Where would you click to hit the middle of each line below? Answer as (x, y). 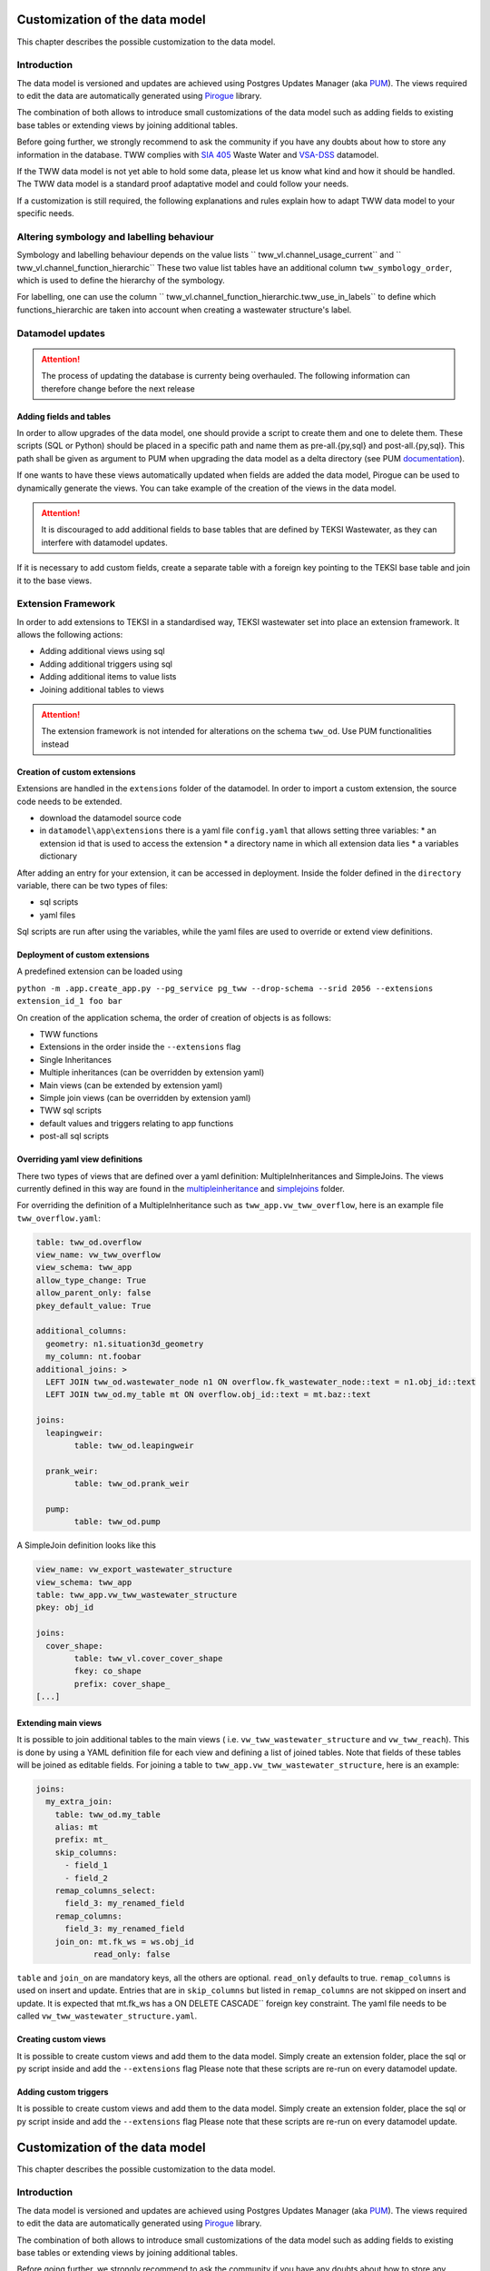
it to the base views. (54, 580)
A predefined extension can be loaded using (100, 971)
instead (55, 744)
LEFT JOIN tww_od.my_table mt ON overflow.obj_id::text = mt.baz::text (208, 1395)
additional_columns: (81, 1331)
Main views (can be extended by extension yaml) (131, 1085)
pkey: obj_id (65, 1607)
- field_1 (87, 1865)
